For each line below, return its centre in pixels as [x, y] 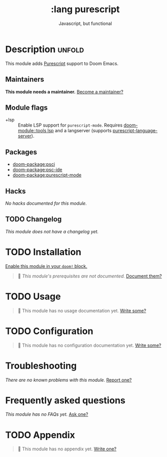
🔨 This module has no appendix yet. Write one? [67, 449]
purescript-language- [135, 131]
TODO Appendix [40, 435]
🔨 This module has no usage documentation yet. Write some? [82, 311]
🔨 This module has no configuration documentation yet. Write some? [89, 345]
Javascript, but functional [85, 23]
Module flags [27, 108]
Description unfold [45, 49]
